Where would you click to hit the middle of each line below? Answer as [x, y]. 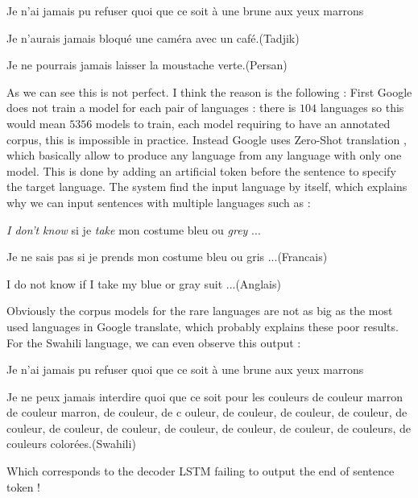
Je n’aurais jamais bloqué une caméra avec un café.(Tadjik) [153, 37]
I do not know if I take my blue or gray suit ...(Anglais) [144, 283]
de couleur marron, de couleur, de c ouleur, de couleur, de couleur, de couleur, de [207, 412]
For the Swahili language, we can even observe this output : [154, 342]
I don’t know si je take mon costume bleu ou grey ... [134, 229]
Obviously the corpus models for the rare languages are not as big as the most [200, 311]
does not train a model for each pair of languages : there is [151, 108]
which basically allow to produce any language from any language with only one [204, 155]
